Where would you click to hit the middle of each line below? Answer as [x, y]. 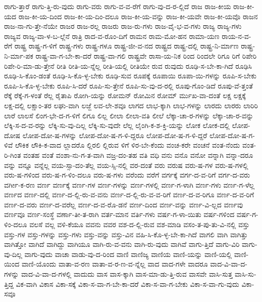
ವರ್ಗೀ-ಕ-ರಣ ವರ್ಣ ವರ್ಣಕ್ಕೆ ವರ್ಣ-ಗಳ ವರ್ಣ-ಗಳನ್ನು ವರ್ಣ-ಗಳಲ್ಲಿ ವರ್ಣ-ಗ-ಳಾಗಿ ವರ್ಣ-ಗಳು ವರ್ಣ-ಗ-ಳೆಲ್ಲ [129, 184]
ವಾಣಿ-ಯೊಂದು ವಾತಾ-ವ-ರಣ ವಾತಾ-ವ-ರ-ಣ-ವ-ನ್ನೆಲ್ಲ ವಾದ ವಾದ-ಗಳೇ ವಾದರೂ [115, 264]
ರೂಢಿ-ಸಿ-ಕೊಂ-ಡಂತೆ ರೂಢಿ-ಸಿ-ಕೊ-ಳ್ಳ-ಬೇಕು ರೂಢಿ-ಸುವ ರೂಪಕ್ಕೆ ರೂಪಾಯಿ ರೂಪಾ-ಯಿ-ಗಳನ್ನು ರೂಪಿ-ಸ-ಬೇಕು [130, 76]
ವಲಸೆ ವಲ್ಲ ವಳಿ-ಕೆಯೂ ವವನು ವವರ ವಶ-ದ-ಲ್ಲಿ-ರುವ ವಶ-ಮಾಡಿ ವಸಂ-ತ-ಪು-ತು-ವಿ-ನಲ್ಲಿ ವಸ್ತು [140, 224]
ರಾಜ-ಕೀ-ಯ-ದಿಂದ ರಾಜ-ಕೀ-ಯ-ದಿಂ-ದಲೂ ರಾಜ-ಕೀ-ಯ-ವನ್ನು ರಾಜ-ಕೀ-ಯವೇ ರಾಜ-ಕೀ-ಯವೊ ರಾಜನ [138, 16]
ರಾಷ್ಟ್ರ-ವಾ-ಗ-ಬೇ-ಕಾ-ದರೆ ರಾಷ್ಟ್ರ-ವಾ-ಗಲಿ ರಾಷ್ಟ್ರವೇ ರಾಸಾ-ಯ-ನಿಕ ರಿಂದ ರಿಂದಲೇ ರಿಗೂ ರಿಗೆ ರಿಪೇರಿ [146, 55]
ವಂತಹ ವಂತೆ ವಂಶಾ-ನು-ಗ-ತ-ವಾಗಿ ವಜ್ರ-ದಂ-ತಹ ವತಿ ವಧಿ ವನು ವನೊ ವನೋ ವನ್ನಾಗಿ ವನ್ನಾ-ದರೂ [138, 155]
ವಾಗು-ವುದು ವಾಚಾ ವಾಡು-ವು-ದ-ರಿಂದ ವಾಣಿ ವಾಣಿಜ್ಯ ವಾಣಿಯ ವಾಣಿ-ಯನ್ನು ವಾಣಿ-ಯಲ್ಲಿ [128, 254]
